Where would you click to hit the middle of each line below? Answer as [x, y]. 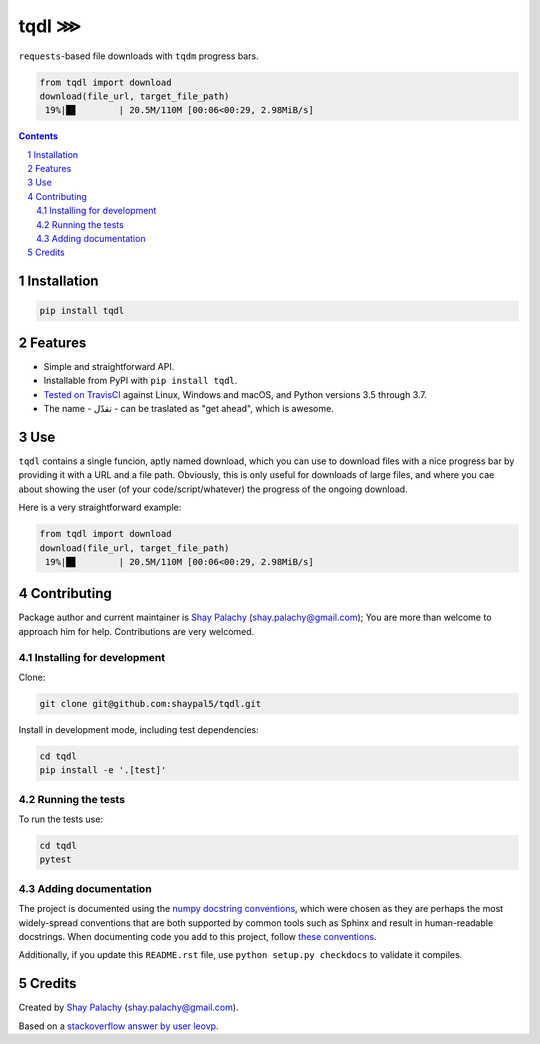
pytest [55, 859]
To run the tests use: [61, 819]
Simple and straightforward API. [109, 366]
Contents [38, 136]
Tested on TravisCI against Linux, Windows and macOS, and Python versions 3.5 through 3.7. [235, 394]
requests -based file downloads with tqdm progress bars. [138, 56]
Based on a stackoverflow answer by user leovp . [118, 1026]
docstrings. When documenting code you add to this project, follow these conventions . [197, 936]
